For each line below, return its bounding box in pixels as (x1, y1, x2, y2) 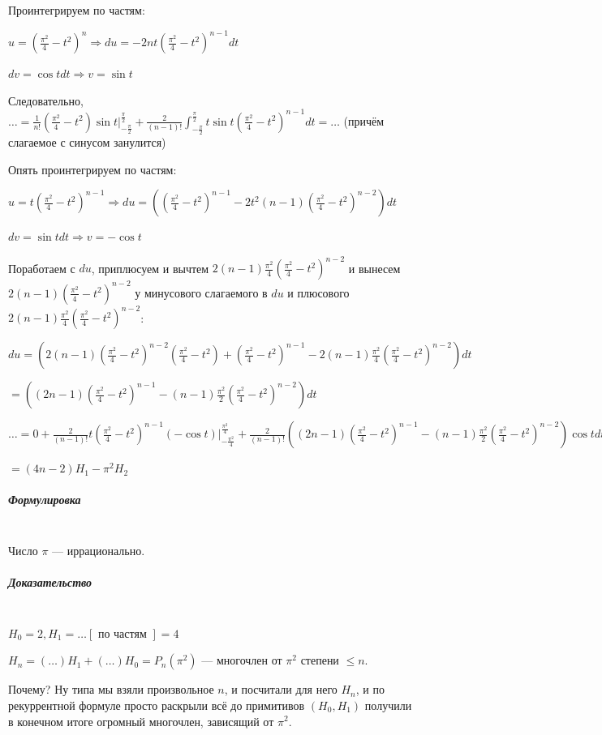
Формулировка (8, 491, 81, 508)
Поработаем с (8, 259, 75, 276)
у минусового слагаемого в (135, 284, 268, 301)
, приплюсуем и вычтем (91, 259, 209, 276)
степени (300, 652, 339, 669)
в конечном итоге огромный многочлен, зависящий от (8, 712, 274, 729)
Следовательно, (8, 92, 84, 109)
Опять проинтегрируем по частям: (8, 160, 177, 177)
